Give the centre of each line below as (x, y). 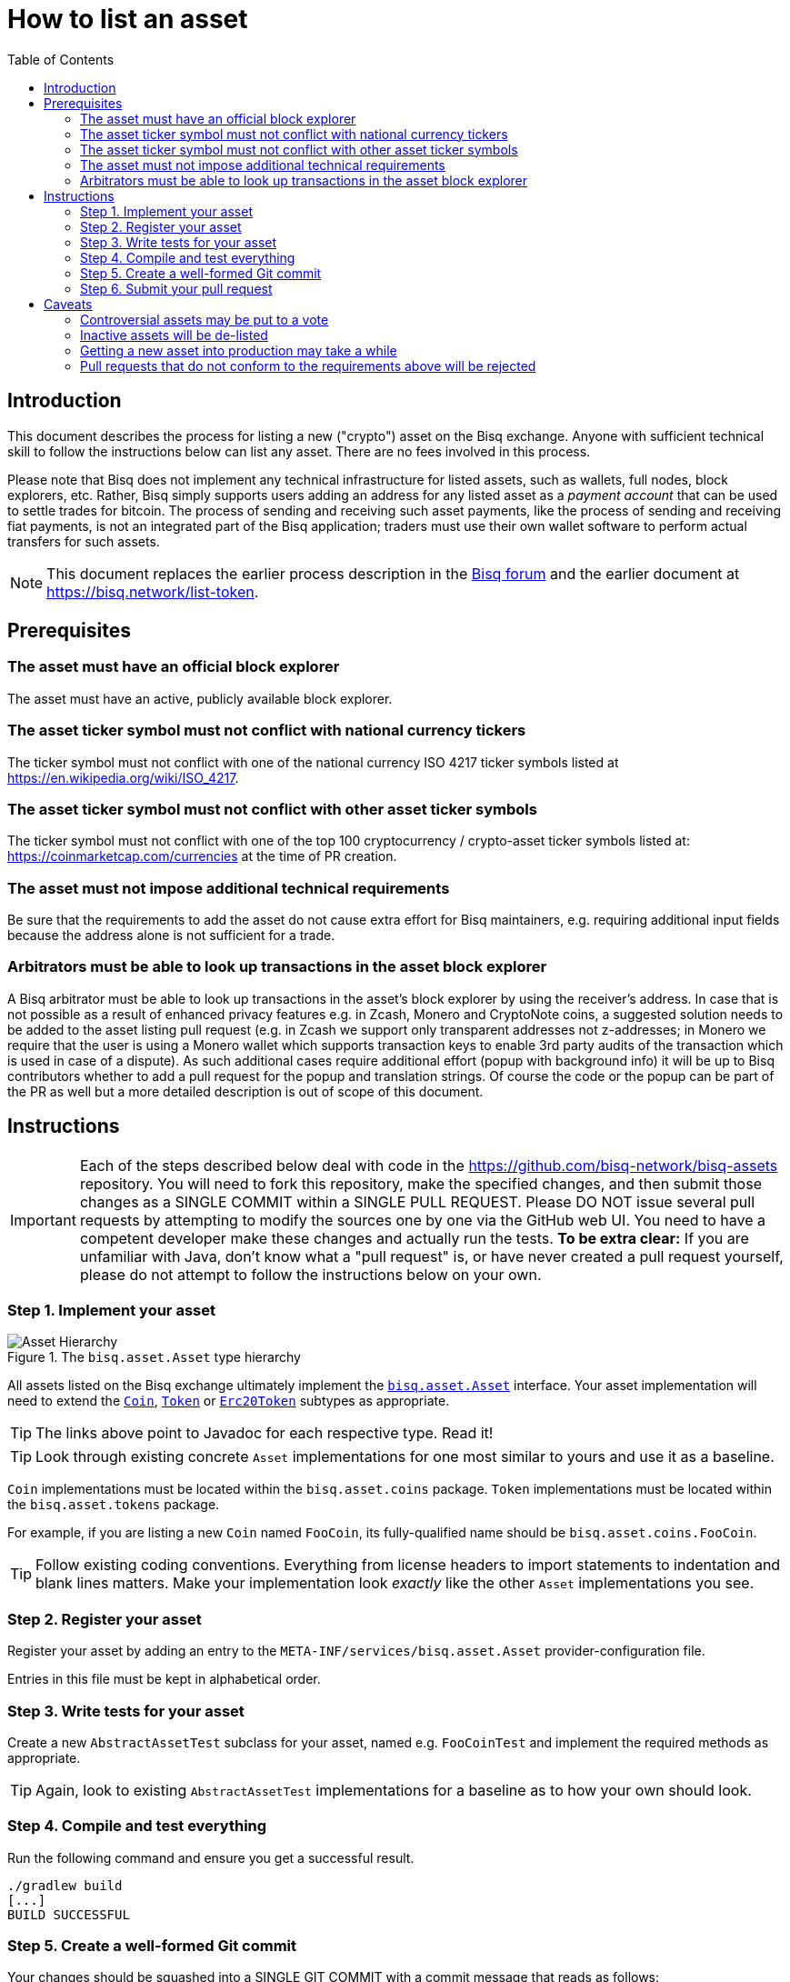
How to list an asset (128, 19)
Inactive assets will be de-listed (174, 335)
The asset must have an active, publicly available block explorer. (200, 698)
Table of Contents (61, 59)
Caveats (68, 304)
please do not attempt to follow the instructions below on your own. (310, 1274)
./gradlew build (65, 1885)
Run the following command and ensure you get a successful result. (211, 1857)
